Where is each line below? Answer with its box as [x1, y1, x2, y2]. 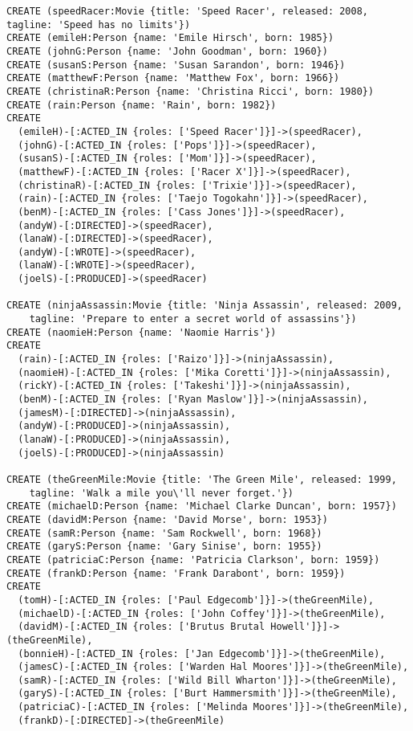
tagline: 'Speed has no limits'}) [6, 18, 191, 31]
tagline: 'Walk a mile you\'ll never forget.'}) [29, 487, 294, 499]
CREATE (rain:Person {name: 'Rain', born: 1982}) [6, 99, 277, 111]
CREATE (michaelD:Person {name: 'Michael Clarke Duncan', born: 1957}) [6, 500, 397, 513]
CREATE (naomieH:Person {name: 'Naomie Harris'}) [6, 326, 277, 338]
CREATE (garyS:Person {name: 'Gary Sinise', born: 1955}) [6, 541, 322, 553]
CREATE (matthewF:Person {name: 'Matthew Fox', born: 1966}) [6, 72, 340, 84]
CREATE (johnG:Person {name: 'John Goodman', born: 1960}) [6, 45, 328, 57]
